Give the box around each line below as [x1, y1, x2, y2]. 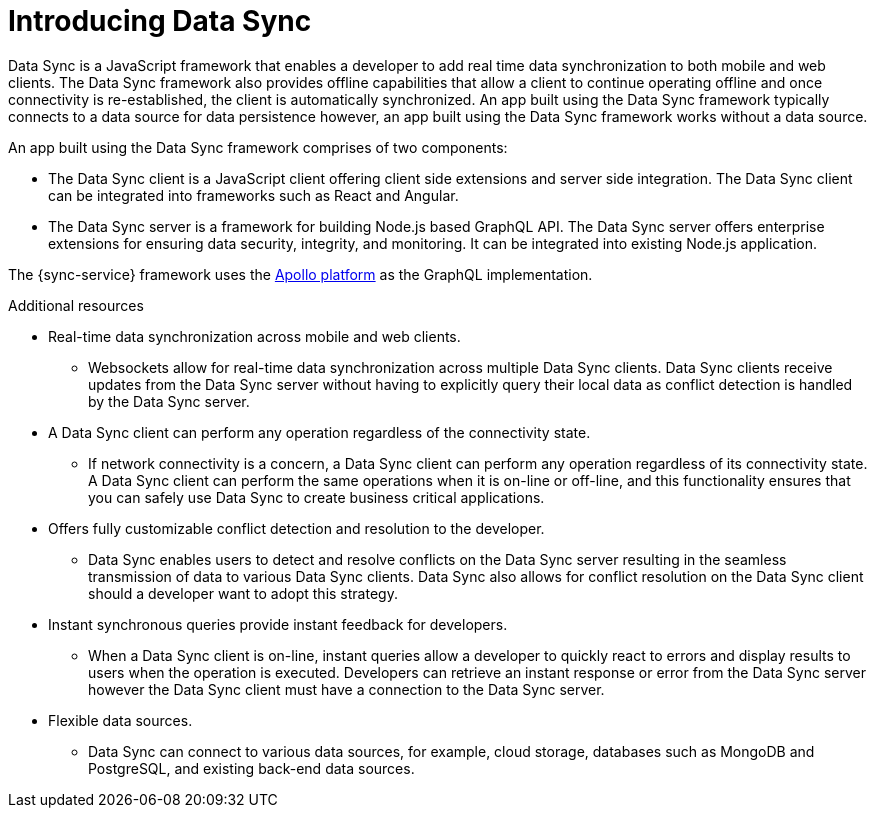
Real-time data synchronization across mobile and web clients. [48, 327, 461, 345]
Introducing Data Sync [8, 4, 312, 38]
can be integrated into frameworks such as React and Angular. [48, 186, 459, 204]
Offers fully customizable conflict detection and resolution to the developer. [48, 519, 545, 537]
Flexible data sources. [48, 711, 193, 729]
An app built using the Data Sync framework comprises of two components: [8, 138, 508, 156]
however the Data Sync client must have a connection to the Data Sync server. [88, 680, 605, 698]
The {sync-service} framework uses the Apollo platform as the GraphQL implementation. [8, 265, 593, 283]
